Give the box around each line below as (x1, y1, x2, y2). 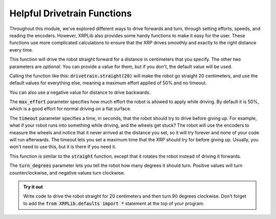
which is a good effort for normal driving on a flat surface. (9, 106, 131, 112)
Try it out (23, 184, 43, 190)
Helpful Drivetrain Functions (9, 8, 132, 19)
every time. (9, 46, 33, 53)
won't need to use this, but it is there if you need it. (9, 143, 117, 150)
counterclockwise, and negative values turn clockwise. (9, 169, 125, 176)
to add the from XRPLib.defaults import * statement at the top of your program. (23, 200, 204, 206)
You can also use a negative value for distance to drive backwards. (9, 89, 151, 95)
